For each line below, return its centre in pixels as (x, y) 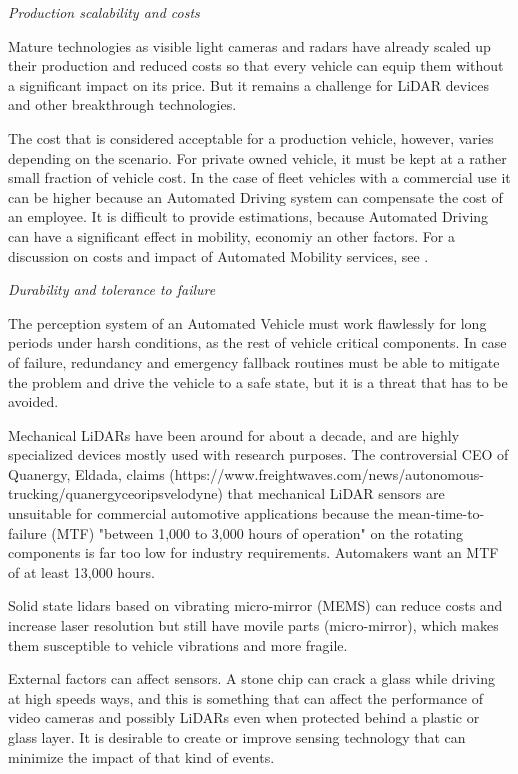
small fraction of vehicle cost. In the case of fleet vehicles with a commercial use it (259, 177)
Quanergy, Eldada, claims (86, 473)
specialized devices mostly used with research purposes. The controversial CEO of (258, 454)
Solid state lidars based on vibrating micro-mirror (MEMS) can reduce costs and (255, 605)
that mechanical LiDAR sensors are (336, 493)
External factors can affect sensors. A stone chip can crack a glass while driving (251, 678)
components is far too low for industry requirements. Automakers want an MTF (253, 552)
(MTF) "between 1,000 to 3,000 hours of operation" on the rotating (257, 532)
